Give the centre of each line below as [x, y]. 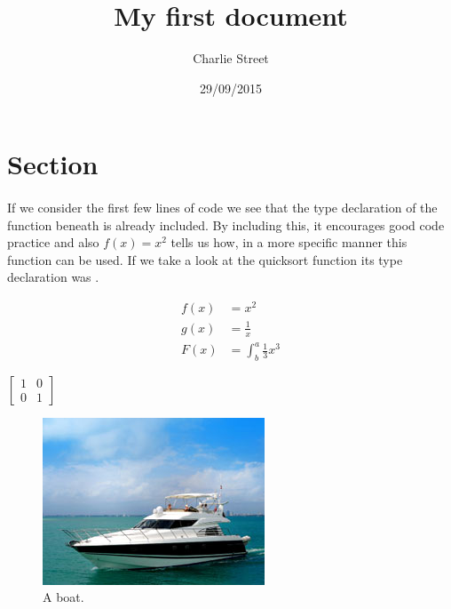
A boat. [63, 597]
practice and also [53, 242]
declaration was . [53, 277]
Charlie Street [231, 58]
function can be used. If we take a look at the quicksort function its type [205, 259]
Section [53, 164]
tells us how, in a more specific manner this [289, 242]
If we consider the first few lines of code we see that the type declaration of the [222, 208]
